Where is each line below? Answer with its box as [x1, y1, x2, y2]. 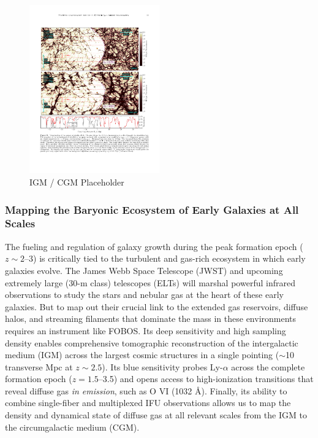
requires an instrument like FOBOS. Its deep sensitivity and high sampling [5, 324, 286, 337]
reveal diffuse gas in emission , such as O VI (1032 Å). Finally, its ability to [5, 384, 287, 397]
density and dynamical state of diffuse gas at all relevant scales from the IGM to [5, 409, 307, 421]
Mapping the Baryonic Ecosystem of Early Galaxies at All [5, 201, 299, 217]
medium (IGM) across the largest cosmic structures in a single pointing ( [5, 348, 279, 361]
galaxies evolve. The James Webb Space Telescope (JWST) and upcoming [5, 264, 283, 276]
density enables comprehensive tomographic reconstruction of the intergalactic [5, 336, 298, 349]
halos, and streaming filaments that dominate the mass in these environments [5, 312, 297, 325]
